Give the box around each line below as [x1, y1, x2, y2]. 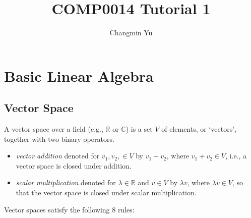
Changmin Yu [109, 27, 153, 38]
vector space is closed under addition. [16, 160, 132, 171]
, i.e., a [225, 150, 247, 161]
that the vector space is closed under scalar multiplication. [16, 187, 197, 198]
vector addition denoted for [16, 150, 100, 161]
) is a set [126, 124, 153, 134]
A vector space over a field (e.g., [4, 124, 103, 134]
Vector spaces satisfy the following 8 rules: [4, 204, 135, 214]
